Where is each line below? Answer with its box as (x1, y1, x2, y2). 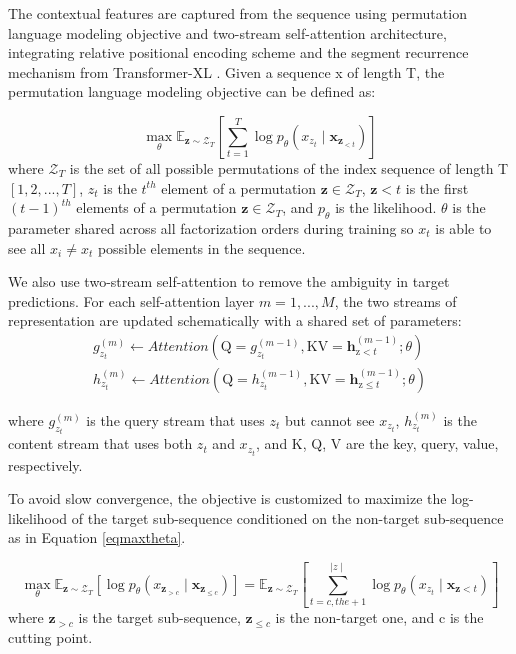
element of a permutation (161, 177, 317, 198)
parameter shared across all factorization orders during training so (8, 217, 414, 238)
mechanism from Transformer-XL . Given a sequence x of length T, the (8, 61, 445, 82)
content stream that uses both (8, 433, 193, 454)
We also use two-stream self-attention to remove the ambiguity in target (8, 271, 450, 292)
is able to (435, 217, 492, 238)
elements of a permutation (76, 197, 237, 218)
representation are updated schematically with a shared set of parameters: (8, 310, 462, 331)
